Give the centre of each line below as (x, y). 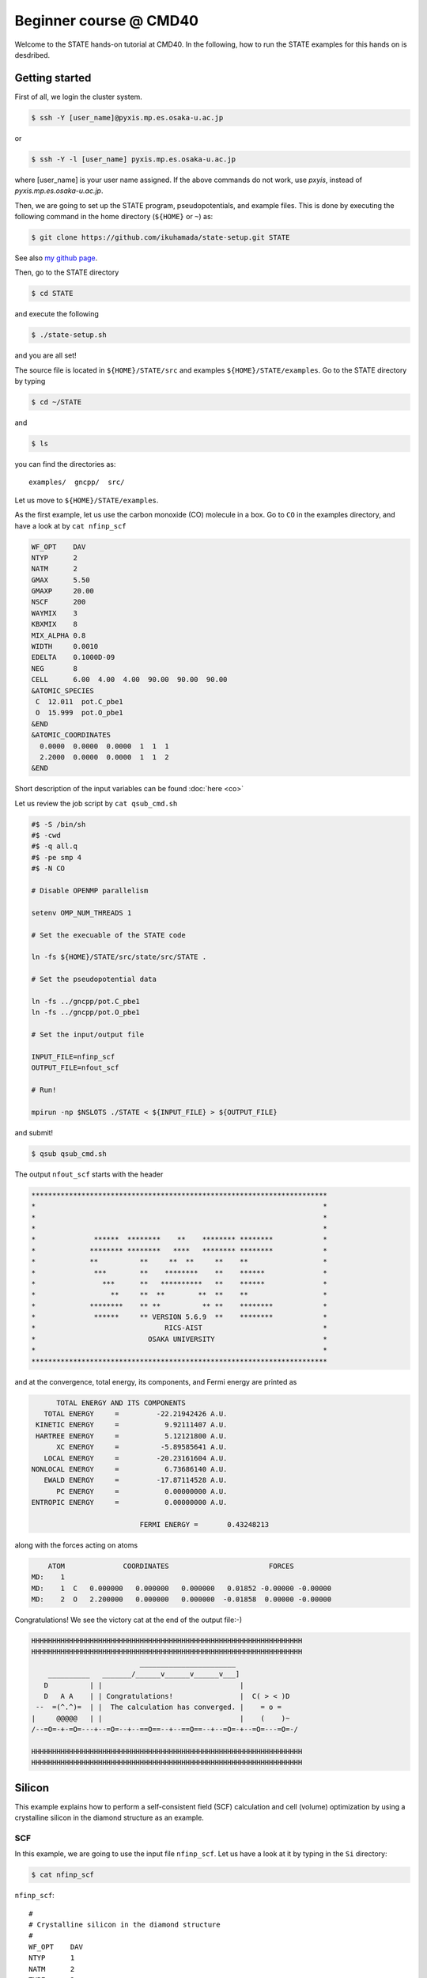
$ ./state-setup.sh (69, 335)
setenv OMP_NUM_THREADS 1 (81, 913)
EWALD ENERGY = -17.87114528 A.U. (136, 1480)
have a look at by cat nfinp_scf (70, 525)
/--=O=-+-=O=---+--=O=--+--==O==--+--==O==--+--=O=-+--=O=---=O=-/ (165, 1730)
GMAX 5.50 (60, 580)
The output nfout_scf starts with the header (89, 1174)
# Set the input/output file (88, 1035)
